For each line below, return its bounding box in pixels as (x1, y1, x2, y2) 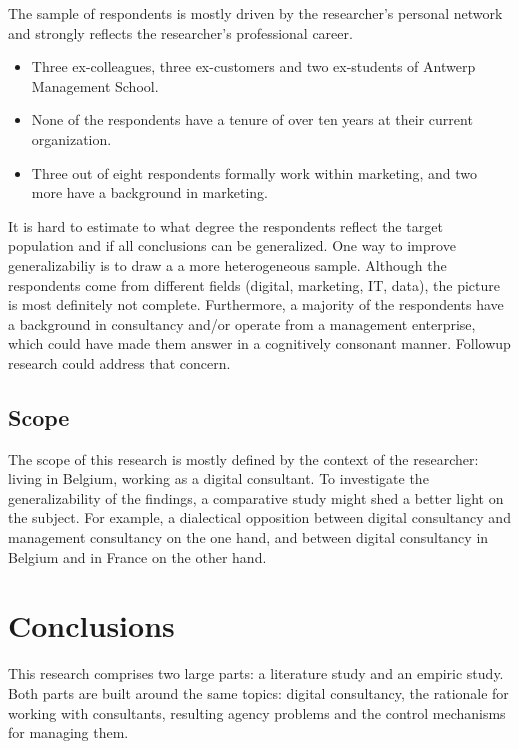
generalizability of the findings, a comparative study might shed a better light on (8, 487, 504, 508)
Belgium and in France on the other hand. (8, 546, 267, 567)
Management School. (31, 75, 159, 96)
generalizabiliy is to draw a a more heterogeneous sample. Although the (8, 254, 447, 275)
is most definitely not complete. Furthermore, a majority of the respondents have (8, 294, 504, 315)
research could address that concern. (8, 352, 231, 373)
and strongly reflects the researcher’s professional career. (8, 22, 353, 43)
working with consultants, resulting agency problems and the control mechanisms (8, 702, 506, 723)
